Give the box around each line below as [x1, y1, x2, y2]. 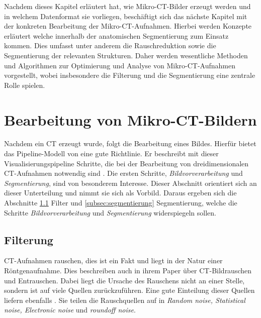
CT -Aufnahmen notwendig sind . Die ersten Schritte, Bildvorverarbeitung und [4, 168, 243, 178]
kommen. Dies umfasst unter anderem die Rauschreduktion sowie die [4, 40, 216, 51]
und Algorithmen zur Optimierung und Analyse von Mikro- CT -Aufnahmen [4, 60, 235, 70]
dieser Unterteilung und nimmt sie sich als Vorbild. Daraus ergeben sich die [4, 187, 237, 198]
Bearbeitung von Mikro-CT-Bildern [4, 109, 257, 130]
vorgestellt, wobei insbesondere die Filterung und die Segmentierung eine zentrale [4, 70, 255, 80]
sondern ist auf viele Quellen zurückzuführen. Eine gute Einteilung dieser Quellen [4, 285, 255, 295]
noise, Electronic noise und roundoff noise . [4, 304, 136, 315]
